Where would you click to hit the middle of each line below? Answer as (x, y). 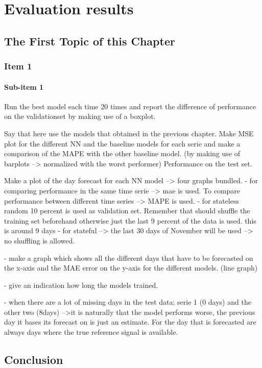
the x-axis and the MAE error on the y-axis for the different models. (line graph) (131, 268)
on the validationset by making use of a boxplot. (80, 116)
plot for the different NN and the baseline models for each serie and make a (122, 143)
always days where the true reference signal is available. (91, 332)
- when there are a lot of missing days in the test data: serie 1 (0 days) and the (128, 302)
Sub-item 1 (24, 87)
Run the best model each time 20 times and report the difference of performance (130, 106)
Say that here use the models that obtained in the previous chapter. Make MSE (129, 133)
